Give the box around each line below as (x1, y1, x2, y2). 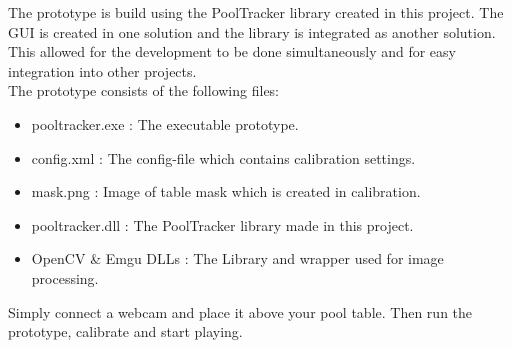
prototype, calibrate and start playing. (8, 321, 243, 342)
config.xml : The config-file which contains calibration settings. (31, 147, 416, 168)
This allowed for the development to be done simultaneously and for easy (8, 41, 456, 62)
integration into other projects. (8, 60, 197, 81)
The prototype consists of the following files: (8, 80, 280, 101)
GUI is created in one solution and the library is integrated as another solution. (8, 21, 496, 42)
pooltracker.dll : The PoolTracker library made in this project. (31, 214, 414, 235)
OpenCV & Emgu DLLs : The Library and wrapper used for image (31, 248, 444, 269)
